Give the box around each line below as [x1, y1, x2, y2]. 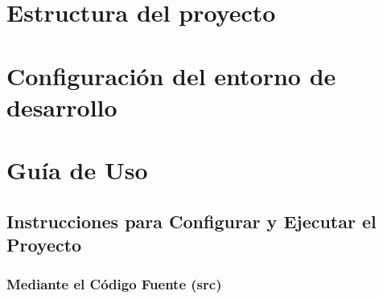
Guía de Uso [6, 154, 148, 186]
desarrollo [6, 90, 117, 123]
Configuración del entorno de [6, 59, 336, 92]
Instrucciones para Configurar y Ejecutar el [6, 208, 377, 233]
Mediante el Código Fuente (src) [6, 274, 222, 294]
